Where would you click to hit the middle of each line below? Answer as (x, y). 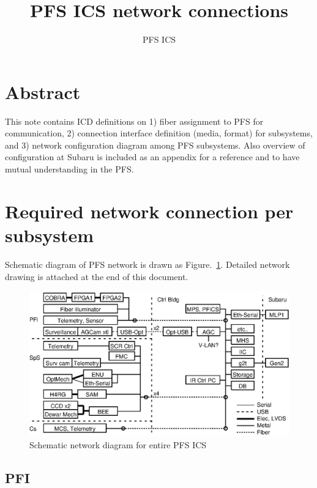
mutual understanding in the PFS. (69, 169)
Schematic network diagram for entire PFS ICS (118, 444)
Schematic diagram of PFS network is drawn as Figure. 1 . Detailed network (147, 264)
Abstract (43, 91)
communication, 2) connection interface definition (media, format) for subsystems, (159, 133)
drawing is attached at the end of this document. (97, 276)
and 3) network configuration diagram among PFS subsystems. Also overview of (155, 145)
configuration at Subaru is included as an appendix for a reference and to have (152, 157)
